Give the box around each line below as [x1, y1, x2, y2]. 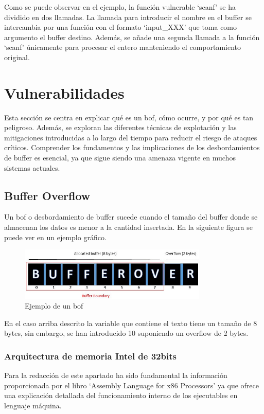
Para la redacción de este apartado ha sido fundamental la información [4, 370, 227, 381]
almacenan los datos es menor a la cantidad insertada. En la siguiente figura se [4, 222, 253, 232]
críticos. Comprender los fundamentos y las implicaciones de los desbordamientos [4, 142, 260, 153]
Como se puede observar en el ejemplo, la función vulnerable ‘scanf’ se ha [4, 2, 236, 12]
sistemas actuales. [4, 162, 60, 173]
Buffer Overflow [4, 187, 91, 203]
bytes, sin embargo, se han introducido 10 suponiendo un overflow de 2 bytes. [4, 328, 249, 338]
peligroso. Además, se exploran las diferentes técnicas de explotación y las [4, 122, 237, 133]
